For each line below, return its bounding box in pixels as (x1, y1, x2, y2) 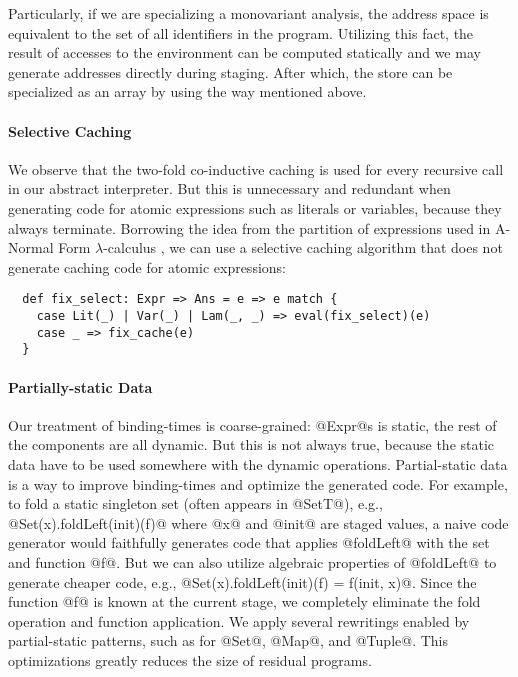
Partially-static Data (8, 376, 153, 397)
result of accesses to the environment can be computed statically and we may (8, 42, 481, 63)
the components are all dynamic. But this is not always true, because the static (8, 434, 495, 455)
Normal (8, 237, 54, 258)
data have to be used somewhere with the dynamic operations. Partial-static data (8, 453, 508, 474)
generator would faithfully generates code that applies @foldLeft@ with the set (8, 532, 490, 553)
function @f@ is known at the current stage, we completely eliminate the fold (8, 591, 481, 612)
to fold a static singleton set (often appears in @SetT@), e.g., (8, 493, 383, 514)
